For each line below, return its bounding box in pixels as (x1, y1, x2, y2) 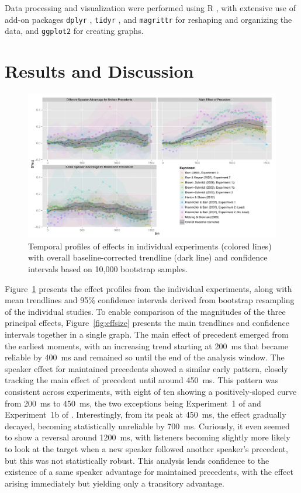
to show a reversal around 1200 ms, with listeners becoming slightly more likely (5, 431, 290, 443)
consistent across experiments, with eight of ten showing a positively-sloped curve (5, 385, 297, 397)
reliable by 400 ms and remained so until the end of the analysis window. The (5, 351, 285, 363)
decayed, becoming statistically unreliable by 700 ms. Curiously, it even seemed (5, 419, 290, 432)
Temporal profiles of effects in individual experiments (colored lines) (28, 239, 272, 252)
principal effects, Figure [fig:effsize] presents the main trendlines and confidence (5, 317, 289, 329)
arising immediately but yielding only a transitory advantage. (5, 477, 224, 489)
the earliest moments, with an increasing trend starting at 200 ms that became (5, 339, 289, 352)
